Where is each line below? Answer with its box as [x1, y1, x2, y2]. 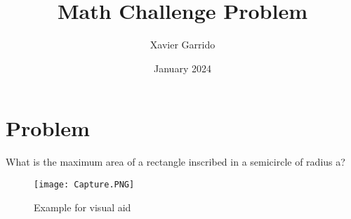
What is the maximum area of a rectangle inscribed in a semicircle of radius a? [6, 154, 345, 169]
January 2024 [154, 60, 211, 75]
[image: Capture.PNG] [34, 179, 135, 190]
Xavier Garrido [150, 37, 216, 52]
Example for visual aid [34, 199, 131, 214]
